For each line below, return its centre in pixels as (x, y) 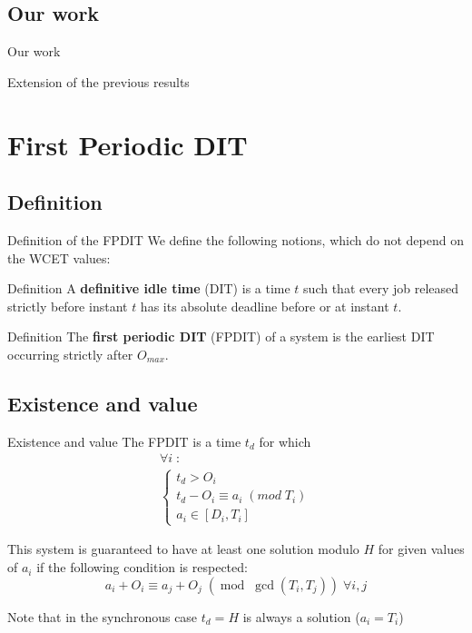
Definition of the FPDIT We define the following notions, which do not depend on (236, 239)
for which (285, 441)
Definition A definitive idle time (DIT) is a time (149, 288)
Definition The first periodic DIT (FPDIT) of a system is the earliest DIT (221, 336)
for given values (421, 549)
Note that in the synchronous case (103, 616)
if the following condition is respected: (142, 567)
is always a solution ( (301, 616)
